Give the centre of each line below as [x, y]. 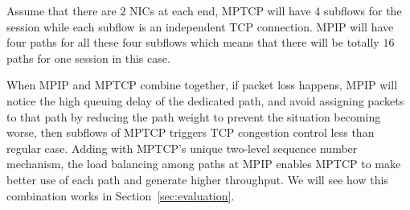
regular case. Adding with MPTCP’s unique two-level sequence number [182, 148]
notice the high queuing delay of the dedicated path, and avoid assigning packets [205, 100]
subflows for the [363, 10]
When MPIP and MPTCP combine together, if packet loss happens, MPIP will [202, 85]
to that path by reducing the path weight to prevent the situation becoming [194, 116]
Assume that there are [61, 10]
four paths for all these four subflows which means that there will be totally [193, 42]
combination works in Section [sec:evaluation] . [121, 195]
